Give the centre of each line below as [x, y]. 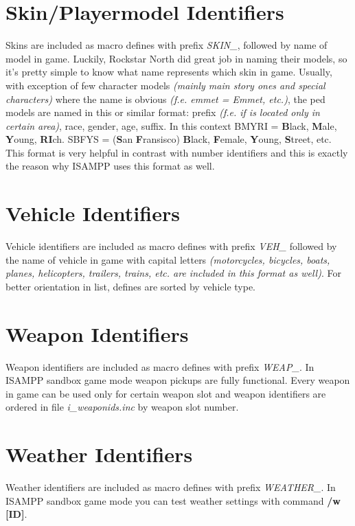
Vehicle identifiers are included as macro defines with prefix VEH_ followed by [171, 246]
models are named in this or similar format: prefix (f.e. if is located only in [163, 112]
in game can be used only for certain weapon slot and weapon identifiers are [166, 393]
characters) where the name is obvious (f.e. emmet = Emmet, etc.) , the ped [165, 99]
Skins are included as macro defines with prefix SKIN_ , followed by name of [167, 45]
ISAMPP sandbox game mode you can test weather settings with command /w [173, 500]
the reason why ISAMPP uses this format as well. [110, 166]
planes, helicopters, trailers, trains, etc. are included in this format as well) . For [173, 273]
